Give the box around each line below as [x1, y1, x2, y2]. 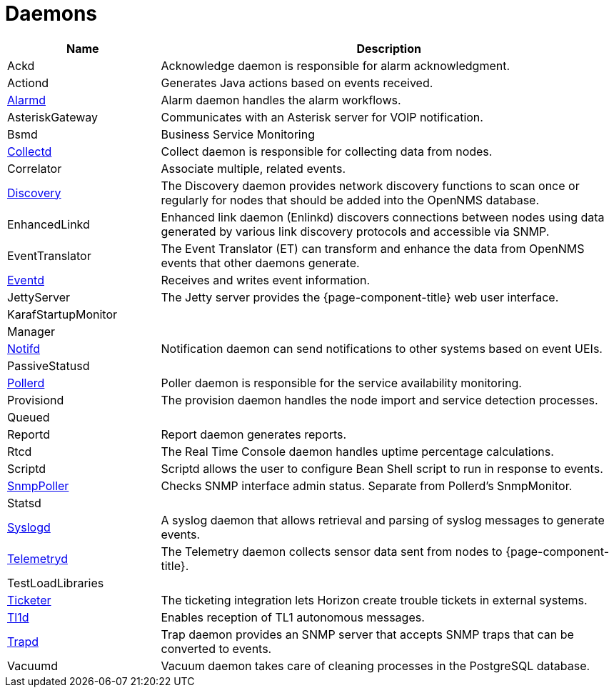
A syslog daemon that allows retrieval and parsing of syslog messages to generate [161, 512, 605, 527]
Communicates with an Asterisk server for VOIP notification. [161, 109, 483, 124]
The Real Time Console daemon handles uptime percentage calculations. [161, 444, 554, 459]
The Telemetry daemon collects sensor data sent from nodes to [161, 544, 503, 559]
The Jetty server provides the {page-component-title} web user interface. [161, 289, 559, 304]
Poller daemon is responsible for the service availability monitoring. [161, 375, 522, 390]
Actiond [7, 75, 49, 90]
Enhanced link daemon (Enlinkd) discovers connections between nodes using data [161, 209, 605, 224]
